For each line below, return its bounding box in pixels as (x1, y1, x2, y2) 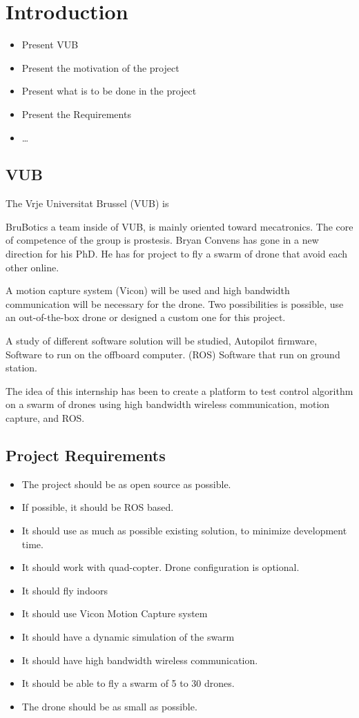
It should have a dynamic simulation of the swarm (21, 629, 235, 643)
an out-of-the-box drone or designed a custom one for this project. (6, 310, 286, 324)
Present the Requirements (21, 106, 131, 121)
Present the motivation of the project (21, 60, 179, 75)
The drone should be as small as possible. (21, 699, 197, 713)
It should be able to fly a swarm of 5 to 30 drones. (21, 676, 235, 690)
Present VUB (21, 37, 79, 52)
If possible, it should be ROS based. (21, 500, 174, 514)
